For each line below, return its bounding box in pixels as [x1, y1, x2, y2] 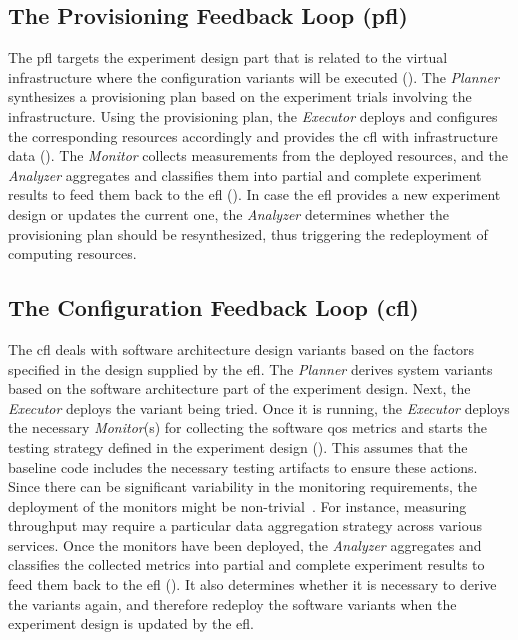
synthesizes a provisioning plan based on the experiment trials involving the [8, 86, 472, 107]
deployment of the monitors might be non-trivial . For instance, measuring [8, 495, 467, 516]
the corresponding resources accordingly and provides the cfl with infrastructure [8, 125, 498, 146]
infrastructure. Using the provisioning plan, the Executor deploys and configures [8, 105, 498, 126]
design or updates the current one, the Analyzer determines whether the [8, 203, 449, 224]
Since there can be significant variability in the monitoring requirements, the [8, 476, 477, 497]
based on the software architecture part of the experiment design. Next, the [8, 378, 471, 399]
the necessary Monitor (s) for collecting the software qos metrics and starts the [8, 417, 487, 438]
